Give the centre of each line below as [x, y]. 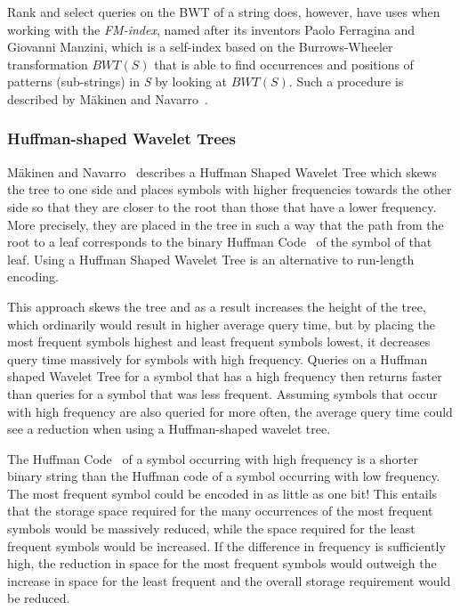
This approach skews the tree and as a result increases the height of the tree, [217, 306]
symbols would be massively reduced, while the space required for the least [211, 529]
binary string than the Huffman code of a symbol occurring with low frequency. [224, 476]
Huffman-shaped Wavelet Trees [121, 138]
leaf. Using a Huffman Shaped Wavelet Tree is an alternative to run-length [211, 259]
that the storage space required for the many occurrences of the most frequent [220, 511]
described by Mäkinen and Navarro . [108, 98]
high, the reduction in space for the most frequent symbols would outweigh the [222, 563]
